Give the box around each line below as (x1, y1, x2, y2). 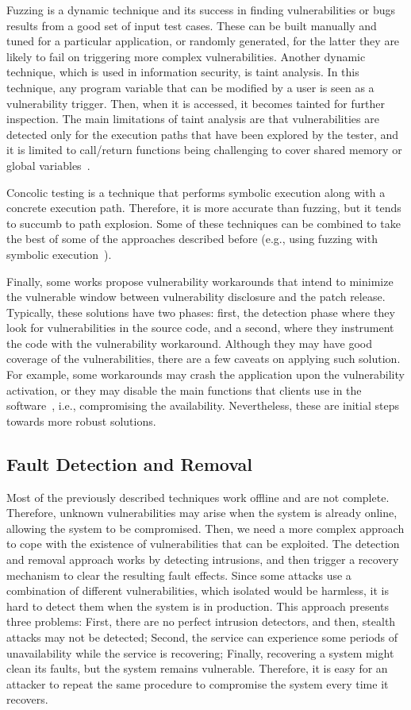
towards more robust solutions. (6, 412, 156, 429)
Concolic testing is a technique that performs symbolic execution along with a (6, 183, 386, 200)
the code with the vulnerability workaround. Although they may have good (6, 334, 373, 351)
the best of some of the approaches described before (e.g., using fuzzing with (6, 230, 378, 247)
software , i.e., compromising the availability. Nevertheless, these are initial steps (6, 397, 399, 414)
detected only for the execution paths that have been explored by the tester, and (6, 125, 399, 142)
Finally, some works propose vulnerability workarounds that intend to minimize (6, 272, 394, 289)
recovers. (6, 691, 48, 708)
